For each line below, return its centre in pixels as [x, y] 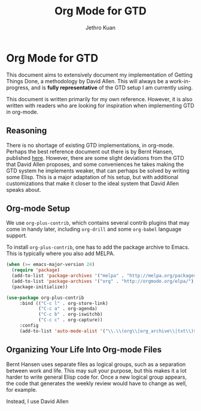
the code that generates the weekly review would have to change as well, [97, 383]
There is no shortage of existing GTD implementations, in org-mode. [90, 145]
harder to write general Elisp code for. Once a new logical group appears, [97, 377]
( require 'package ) [36, 270]
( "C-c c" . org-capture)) [70, 320]
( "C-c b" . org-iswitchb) [70, 315]
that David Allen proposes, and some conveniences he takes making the [95, 164]
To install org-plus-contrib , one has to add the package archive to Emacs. [98, 247]
